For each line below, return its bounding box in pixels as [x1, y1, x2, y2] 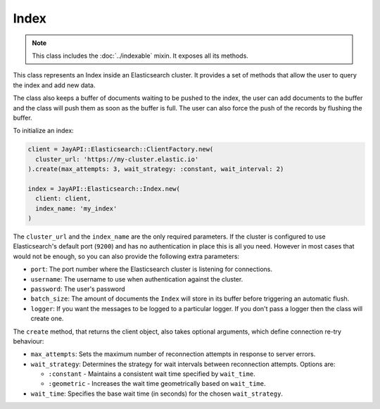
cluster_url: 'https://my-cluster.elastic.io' [35, 155, 199, 163]
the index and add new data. [13, 81, 96, 89]
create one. [30, 314, 64, 323]
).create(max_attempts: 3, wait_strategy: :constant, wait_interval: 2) [27, 165, 284, 173]
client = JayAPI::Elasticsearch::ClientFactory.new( [27, 145, 214, 153]
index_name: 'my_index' [35, 204, 118, 213]
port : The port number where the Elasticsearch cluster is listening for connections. [30, 265, 273, 274]
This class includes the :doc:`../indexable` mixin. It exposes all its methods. [32, 51, 249, 60]
